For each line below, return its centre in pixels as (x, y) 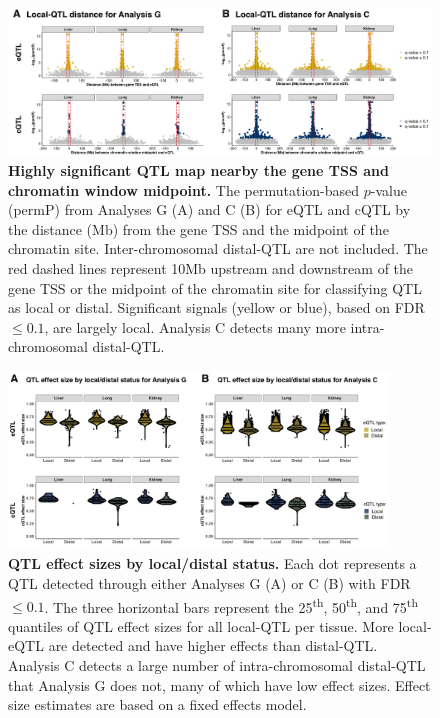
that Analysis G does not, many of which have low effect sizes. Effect (219, 684)
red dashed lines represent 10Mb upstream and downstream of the (211, 267)
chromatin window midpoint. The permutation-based (184, 189)
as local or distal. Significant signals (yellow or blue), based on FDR (216, 307)
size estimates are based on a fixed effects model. (157, 704)
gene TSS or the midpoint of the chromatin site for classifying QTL (215, 287)
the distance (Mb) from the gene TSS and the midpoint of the (198, 228)
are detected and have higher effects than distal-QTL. (213, 645)
